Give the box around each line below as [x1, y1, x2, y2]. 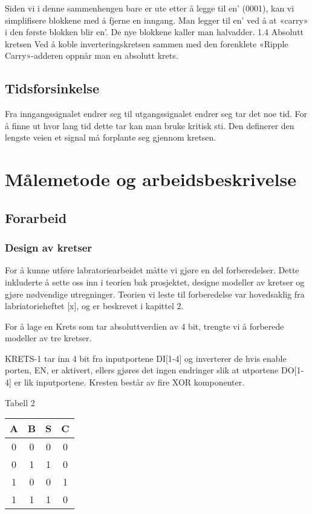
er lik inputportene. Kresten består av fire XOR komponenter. [14, 376, 245, 389]
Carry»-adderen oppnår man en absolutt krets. [5, 49, 178, 62]
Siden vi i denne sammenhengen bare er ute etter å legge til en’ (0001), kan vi [5, 2, 294, 14]
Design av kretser [5, 240, 93, 255]
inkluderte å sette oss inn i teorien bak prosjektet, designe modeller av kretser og [5, 275, 305, 288]
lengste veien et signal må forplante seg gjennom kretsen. [5, 131, 216, 144]
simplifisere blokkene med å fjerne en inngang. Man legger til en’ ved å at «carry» [5, 13, 308, 26]
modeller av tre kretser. [5, 332, 92, 344]
